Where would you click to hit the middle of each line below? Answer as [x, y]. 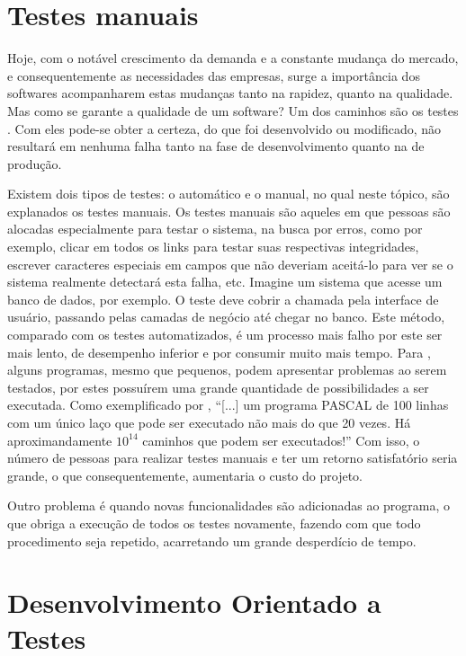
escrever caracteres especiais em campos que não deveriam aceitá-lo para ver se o [230, 264]
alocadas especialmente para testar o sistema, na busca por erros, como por [215, 229]
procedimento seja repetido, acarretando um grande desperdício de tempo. [212, 541]
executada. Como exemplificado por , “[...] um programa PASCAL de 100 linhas [228, 405]
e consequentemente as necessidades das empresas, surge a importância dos [214, 75]
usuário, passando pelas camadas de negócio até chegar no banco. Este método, [226, 317]
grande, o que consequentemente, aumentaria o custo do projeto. [185, 475]
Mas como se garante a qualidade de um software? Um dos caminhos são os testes [233, 110]
